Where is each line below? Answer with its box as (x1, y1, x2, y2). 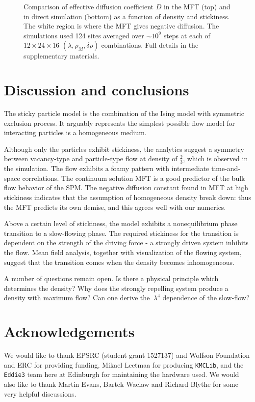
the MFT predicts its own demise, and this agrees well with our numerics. (4, 201, 226, 212)
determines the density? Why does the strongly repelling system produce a (4, 283, 229, 293)
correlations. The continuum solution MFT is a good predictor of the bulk (22, 172, 245, 183)
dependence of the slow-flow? (162, 292, 250, 303)
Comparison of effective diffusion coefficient (24, 1, 153, 11)
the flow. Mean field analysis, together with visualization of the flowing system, (4, 247, 242, 258)
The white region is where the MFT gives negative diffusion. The (24, 21, 219, 31)
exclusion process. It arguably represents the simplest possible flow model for (4, 117, 235, 128)
